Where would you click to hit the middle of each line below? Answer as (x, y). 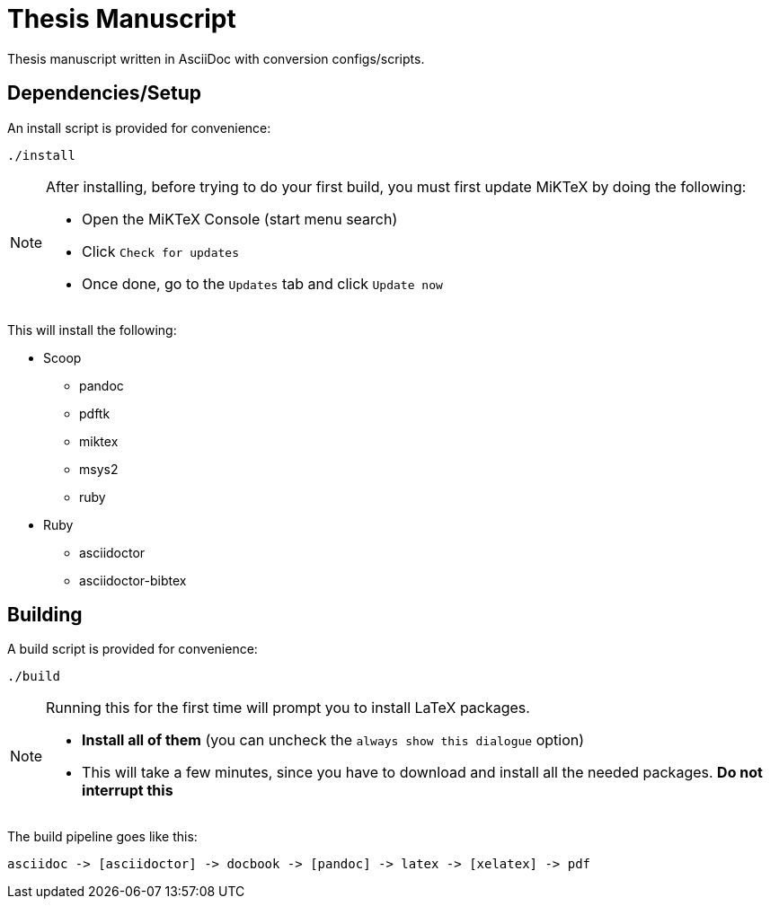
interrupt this (128, 791)
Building (45, 615)
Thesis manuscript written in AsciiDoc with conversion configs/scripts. (216, 58)
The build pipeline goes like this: (102, 837)
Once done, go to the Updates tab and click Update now (262, 283)
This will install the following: (92, 330)
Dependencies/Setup (105, 93)
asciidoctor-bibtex (133, 580)
